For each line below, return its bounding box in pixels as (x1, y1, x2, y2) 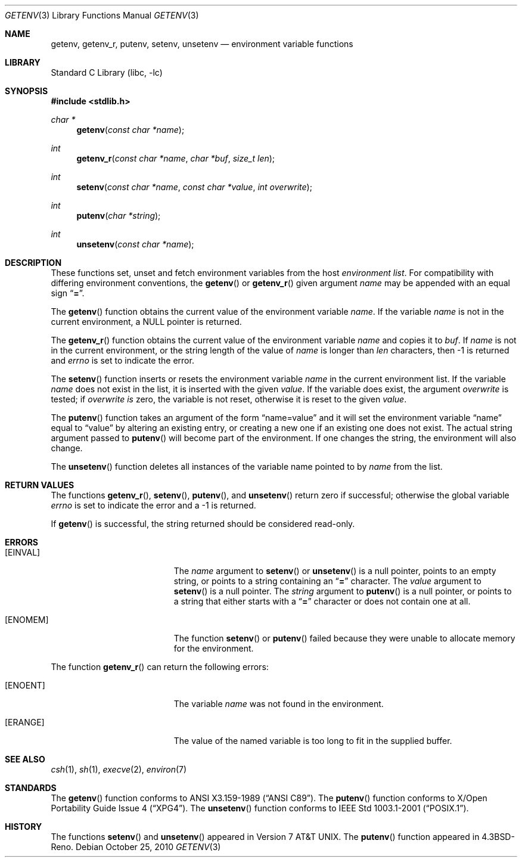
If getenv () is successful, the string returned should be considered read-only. (51, 519, 355, 529)
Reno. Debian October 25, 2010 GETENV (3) (51, 842, 221, 852)
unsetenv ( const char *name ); (76, 239, 194, 249)
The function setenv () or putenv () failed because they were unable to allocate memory (173, 633, 515, 643)
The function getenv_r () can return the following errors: (51, 662, 269, 672)
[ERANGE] (5, 717, 45, 727)
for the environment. (173, 643, 254, 653)
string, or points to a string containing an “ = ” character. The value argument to (173, 576, 481, 586)
